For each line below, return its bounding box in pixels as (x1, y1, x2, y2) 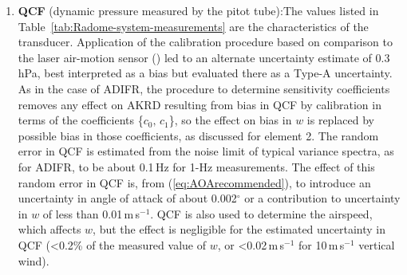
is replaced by (306, 112, 374, 128)
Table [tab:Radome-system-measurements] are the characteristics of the (18, 18, 369, 34)
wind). (18, 252, 49, 269)
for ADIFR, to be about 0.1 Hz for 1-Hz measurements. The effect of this (18, 158, 375, 175)
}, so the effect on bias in (168, 112, 292, 128)
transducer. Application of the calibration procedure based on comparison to (18, 33, 393, 50)
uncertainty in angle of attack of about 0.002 (18, 190, 237, 206)
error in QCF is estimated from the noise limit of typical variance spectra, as (18, 143, 394, 159)
